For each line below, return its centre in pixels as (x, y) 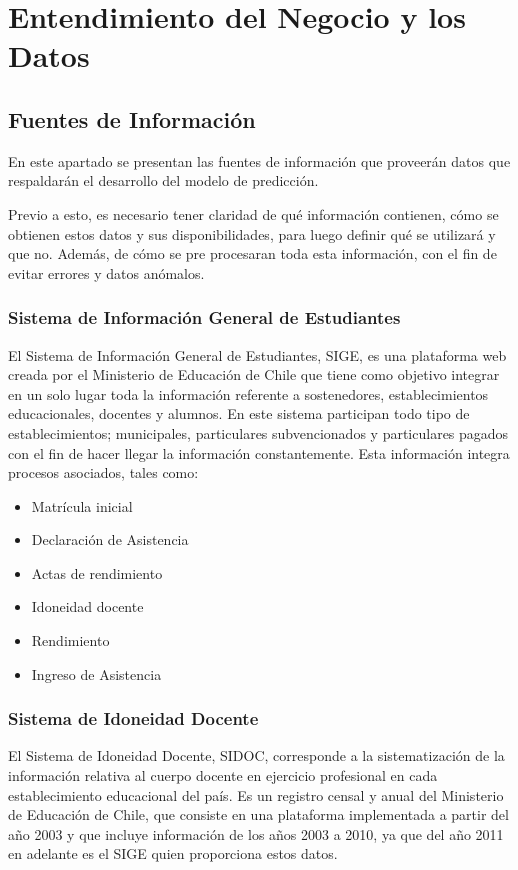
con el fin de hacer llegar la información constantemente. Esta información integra (259, 452)
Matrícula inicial (82, 505)
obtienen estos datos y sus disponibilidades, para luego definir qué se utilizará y (252, 233)
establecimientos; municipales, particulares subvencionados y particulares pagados (258, 432)
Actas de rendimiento (97, 572)
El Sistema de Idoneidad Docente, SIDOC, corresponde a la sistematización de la (256, 755)
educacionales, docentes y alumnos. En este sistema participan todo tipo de (239, 413)
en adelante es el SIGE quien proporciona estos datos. (173, 853)
